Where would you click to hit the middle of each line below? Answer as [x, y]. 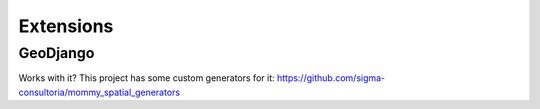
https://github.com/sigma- [331, 78]
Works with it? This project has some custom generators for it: [146, 78]
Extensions [66, 26]
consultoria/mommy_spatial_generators [99, 92]
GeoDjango [56, 53]
